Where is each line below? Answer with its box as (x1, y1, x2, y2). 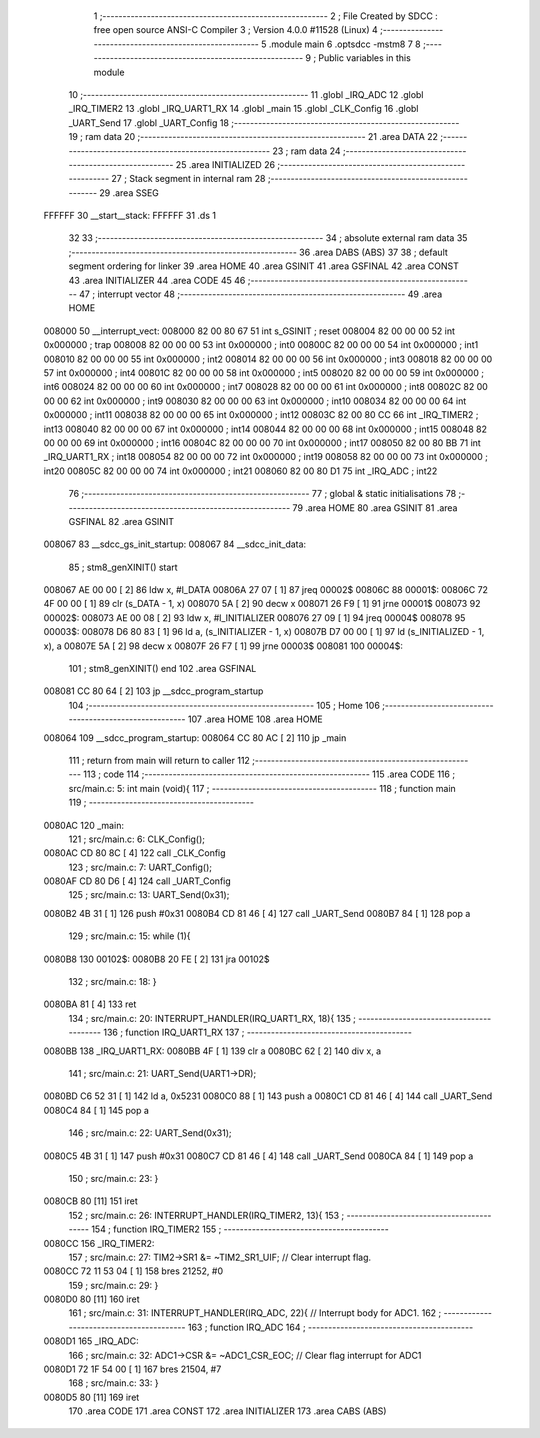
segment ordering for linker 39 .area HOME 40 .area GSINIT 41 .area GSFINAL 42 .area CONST (68, 260, 459, 272)
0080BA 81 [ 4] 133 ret (43, 998, 137, 1010)
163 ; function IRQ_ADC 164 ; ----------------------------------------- (187, 1321, 474, 1333)
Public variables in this (318, 52, 412, 64)
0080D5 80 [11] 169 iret (43, 1391, 140, 1403)
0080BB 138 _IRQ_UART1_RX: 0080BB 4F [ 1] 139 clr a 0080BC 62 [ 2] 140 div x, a (43, 1045, 382, 1057)
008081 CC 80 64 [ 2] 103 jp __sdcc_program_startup (43, 685, 264, 697)
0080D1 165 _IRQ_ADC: (43, 1335, 139, 1347)
